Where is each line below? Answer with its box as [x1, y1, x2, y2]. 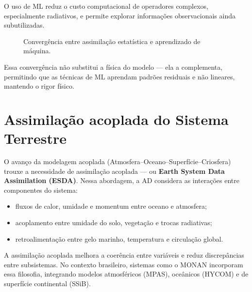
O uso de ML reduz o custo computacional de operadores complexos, [4, 1, 208, 11]
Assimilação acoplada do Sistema [4, 109, 229, 129]
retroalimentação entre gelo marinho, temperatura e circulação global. [15, 233, 223, 244]
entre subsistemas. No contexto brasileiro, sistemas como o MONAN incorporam [4, 259, 243, 269]
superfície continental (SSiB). [4, 278, 91, 288]
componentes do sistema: [4, 184, 78, 195]
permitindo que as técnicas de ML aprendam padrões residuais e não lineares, [4, 71, 235, 81]
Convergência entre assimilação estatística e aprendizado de [23, 36, 201, 46]
